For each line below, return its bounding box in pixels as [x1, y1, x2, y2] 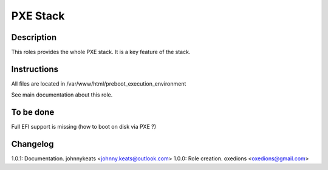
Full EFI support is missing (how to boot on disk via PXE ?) [11, 123, 157, 131]
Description [11, 32, 57, 42]
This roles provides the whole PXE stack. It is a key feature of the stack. [11, 49, 191, 56]
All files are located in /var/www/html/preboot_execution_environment [11, 80, 186, 87]
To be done [11, 107, 55, 118]
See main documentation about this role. [11, 91, 113, 98]
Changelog [11, 139, 54, 149]
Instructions [11, 64, 59, 74]
